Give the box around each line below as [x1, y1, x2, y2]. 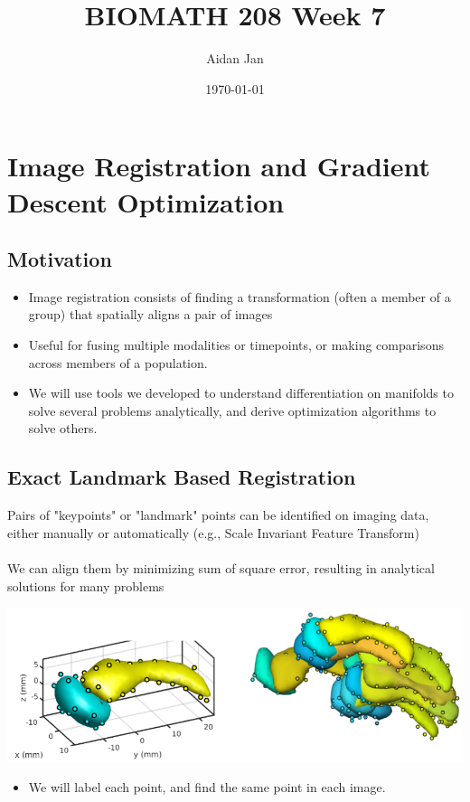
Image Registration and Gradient [7, 147, 431, 184]
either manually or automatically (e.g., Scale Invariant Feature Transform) [7, 523, 419, 542]
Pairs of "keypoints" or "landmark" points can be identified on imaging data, [7, 505, 429, 524]
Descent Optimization [7, 183, 285, 220]
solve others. [28, 419, 98, 438]
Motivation [7, 245, 112, 273]
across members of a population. [28, 353, 208, 372]
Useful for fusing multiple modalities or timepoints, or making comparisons [28, 335, 444, 354]
